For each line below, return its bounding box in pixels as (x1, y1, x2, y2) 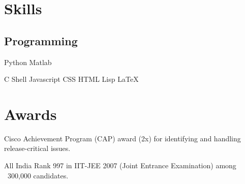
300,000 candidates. (7, 170, 69, 180)
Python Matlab (4, 56, 52, 67)
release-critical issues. (4, 143, 71, 154)
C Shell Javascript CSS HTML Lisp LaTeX (4, 74, 139, 84)
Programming (4, 33, 78, 48)
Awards (4, 103, 57, 124)
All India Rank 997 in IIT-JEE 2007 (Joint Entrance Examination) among (4, 160, 236, 171)
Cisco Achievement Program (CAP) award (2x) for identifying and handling (4, 133, 241, 143)
